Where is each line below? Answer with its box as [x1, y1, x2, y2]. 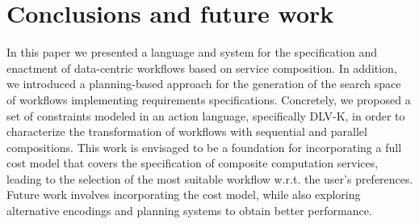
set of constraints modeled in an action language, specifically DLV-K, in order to [6, 107, 405, 124]
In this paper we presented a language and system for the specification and [6, 44, 377, 61]
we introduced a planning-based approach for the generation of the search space [6, 75, 401, 92]
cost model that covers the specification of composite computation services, [6, 154, 379, 171]
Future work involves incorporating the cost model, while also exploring [6, 186, 361, 203]
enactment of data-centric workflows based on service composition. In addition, [6, 59, 397, 76]
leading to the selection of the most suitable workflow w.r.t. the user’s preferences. [6, 170, 413, 187]
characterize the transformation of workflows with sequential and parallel [6, 123, 367, 140]
